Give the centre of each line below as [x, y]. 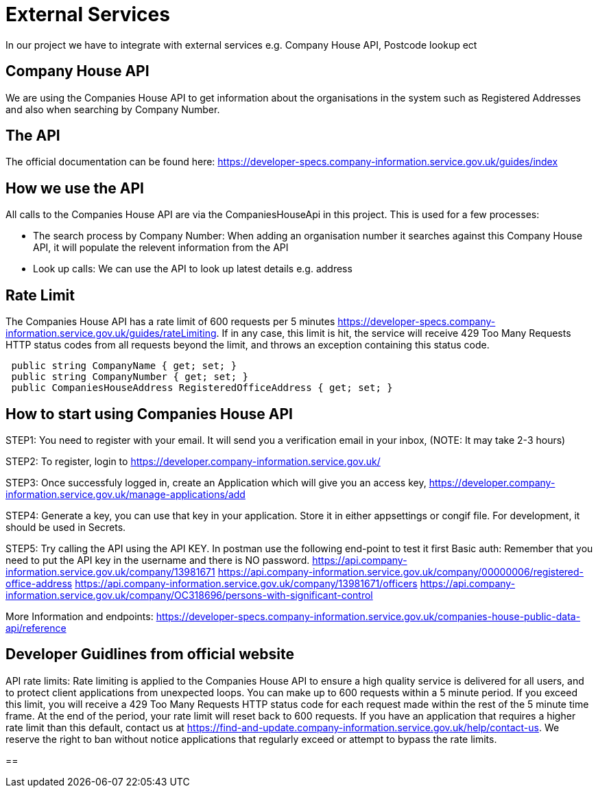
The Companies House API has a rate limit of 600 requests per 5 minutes [170, 322]
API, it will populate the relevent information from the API [161, 248]
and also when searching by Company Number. [113, 109]
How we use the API [75, 188]
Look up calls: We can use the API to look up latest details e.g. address [193, 269]
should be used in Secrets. [66, 527]
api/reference [36, 628]
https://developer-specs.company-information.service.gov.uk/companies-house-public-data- [368, 616]
